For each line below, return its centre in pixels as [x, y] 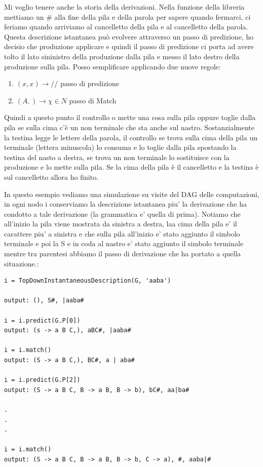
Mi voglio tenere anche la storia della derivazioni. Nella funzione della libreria [124, 7]
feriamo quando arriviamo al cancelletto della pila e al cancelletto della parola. [126, 27]
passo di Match [93, 100]
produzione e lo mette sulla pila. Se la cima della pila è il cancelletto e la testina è [131, 167]
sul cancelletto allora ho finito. [51, 177]
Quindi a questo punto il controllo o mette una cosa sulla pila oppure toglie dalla [130, 117]
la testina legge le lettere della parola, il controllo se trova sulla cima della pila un [131, 137]
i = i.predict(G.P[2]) [42, 380]
